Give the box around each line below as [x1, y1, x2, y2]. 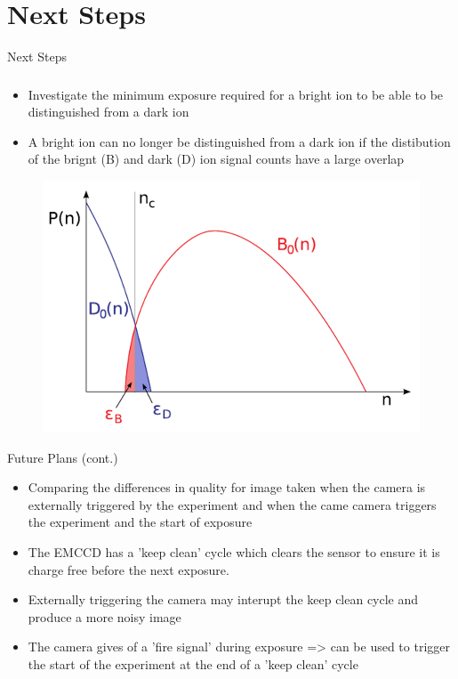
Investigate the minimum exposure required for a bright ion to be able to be [28, 85, 444, 103]
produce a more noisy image [28, 607, 181, 626]
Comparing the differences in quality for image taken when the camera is [28, 478, 426, 497]
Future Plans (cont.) [7, 448, 118, 466]
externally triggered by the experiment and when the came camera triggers [28, 495, 437, 513]
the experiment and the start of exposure [28, 513, 253, 531]
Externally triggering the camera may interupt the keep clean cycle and [28, 590, 419, 609]
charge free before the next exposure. [28, 560, 229, 578]
